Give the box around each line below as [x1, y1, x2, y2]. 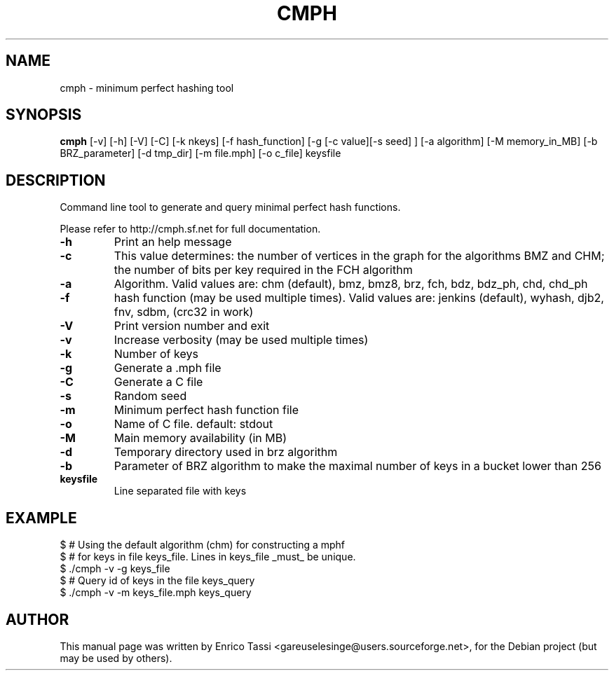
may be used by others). [60, 651, 172, 664]
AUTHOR [6, 610, 69, 628]
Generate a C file [114, 375, 203, 389]
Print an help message [114, 235, 232, 249]
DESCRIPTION [6, 171, 106, 189]
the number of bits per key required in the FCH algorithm [114, 263, 413, 277]
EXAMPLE [6, 509, 77, 527]
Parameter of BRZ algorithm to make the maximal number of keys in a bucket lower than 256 [114, 459, 601, 474]
